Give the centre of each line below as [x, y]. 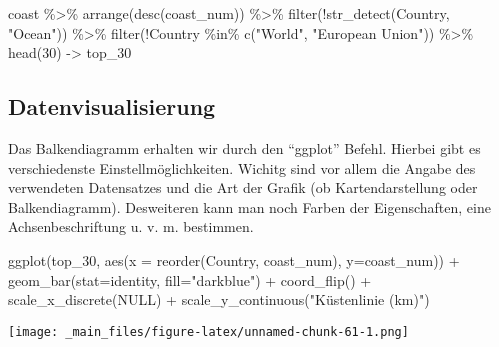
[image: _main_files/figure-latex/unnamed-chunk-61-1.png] [208, 331]
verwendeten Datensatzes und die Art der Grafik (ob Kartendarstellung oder [243, 187]
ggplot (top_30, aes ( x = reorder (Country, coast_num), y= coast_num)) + [234, 259]
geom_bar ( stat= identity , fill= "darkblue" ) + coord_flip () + [190, 279]
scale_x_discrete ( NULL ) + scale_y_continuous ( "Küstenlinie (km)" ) [219, 299]
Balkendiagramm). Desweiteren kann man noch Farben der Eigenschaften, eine [249, 206]
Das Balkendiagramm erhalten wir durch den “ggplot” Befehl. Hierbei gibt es [244, 147]
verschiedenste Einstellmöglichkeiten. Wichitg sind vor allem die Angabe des [242, 167]
